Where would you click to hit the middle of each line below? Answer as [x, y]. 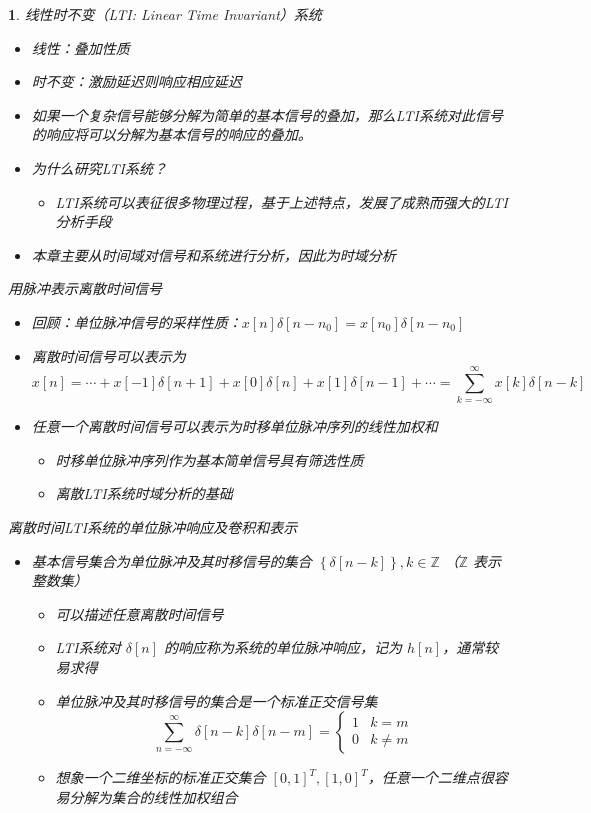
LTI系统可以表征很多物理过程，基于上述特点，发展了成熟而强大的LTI [281, 201]
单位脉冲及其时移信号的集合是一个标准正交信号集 [216, 700]
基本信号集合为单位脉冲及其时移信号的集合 [171, 560]
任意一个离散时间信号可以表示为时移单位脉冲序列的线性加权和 [234, 426]
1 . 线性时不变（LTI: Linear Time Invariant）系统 [165, 14]
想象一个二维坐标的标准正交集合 [160, 777]
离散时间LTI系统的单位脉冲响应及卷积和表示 [153, 527]
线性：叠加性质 [80, 47]
